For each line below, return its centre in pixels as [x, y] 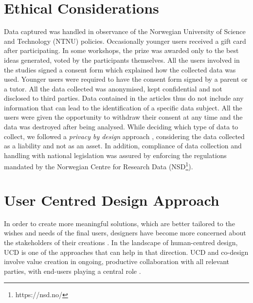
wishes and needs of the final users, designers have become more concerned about [125, 233]
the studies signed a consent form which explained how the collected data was [120, 69]
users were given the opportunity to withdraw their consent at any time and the [123, 117]
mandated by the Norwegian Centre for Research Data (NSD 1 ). [99, 166]
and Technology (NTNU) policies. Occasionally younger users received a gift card [125, 41]
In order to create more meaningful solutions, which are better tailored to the [119, 223]
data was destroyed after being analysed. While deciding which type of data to [121, 127]
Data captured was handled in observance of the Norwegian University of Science [125, 31]
